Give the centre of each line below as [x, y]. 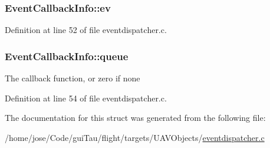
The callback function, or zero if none [73, 78]
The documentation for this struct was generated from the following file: [135, 118]
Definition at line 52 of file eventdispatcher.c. [86, 30]
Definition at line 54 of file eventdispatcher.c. [86, 98]
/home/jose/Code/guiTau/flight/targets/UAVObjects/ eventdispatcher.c [135, 137]
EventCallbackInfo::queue [67, 56]
